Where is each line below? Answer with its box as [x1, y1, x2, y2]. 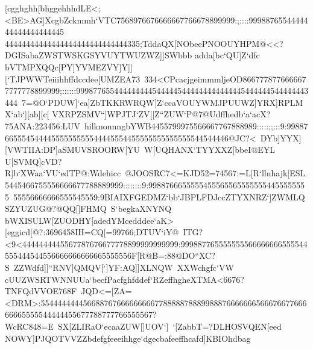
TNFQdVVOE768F [5, 285, 77, 297]
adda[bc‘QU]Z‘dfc [195, 49, 260, 61]
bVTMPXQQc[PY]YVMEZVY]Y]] [5, 60, 133, 73]
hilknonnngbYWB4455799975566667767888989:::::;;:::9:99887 [84, 119, 308, 132]
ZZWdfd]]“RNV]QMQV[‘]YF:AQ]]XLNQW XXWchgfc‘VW [13, 261, 234, 274]
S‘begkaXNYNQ [110, 202, 172, 215]
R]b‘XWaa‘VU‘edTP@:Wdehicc [5, 167, 121, 179]
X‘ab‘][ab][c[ [5, 108, 49, 120]
